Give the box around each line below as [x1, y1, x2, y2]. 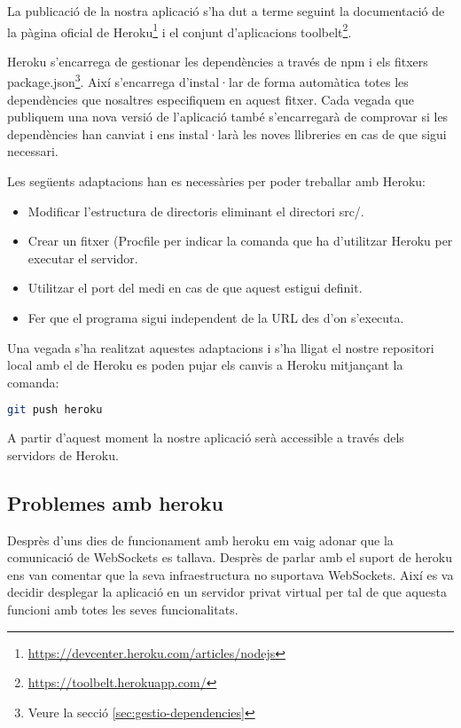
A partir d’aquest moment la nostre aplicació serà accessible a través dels [7, 428, 404, 447]
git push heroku [7, 403, 103, 417]
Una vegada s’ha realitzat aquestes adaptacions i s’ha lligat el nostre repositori [7, 338, 434, 356]
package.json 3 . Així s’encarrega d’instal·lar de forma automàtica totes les [7, 70, 409, 91]
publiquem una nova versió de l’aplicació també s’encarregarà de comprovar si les [7, 107, 449, 126]
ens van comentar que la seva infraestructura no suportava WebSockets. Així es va [7, 565, 454, 583]
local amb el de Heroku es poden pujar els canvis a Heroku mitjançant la [7, 356, 403, 374]
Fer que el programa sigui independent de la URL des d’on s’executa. [27, 309, 404, 327]
